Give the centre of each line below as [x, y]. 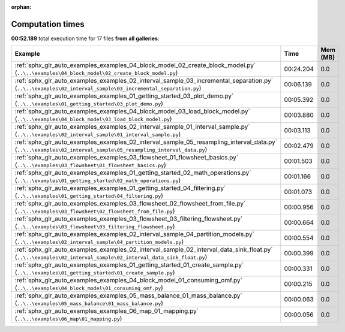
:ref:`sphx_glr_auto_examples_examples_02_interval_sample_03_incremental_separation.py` [144, 81]
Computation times [48, 24]
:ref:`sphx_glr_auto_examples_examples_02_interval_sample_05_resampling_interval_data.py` [146, 142]
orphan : [21, 7]
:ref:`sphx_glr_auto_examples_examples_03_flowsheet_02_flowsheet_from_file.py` [130, 204]
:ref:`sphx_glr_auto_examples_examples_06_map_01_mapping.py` [107, 311]
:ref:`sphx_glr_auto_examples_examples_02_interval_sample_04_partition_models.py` [135, 234]
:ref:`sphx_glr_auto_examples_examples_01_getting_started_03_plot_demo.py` [124, 96]
